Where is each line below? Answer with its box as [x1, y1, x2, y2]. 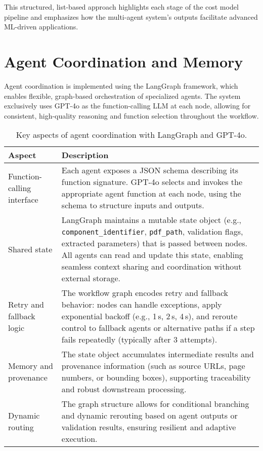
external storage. [61, 272, 121, 284]
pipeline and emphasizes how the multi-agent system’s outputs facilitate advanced [4, 11, 258, 22]
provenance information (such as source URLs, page [61, 360, 245, 372]
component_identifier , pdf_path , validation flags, [61, 225, 243, 238]
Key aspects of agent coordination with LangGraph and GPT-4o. [16, 129, 247, 141]
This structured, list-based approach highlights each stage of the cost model [4, 2, 239, 12]
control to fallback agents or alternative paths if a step [61, 322, 255, 334]
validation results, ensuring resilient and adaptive [61, 421, 236, 433]
